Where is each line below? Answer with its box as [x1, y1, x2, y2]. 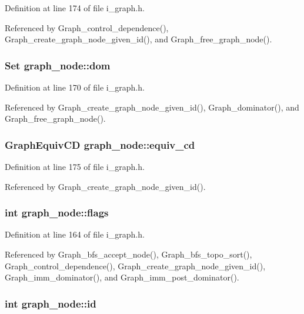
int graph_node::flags [5, 205, 109, 220]
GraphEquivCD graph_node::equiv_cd [5, 137, 195, 152]
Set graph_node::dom [5, 58, 111, 72]
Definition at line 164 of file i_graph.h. [5, 228, 145, 240]
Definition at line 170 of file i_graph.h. [5, 81, 145, 93]
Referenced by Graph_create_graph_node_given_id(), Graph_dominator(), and [5, 101, 299, 113]
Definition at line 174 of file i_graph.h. [5, 2, 145, 14]
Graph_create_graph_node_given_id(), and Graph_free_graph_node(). [5, 33, 272, 45]
